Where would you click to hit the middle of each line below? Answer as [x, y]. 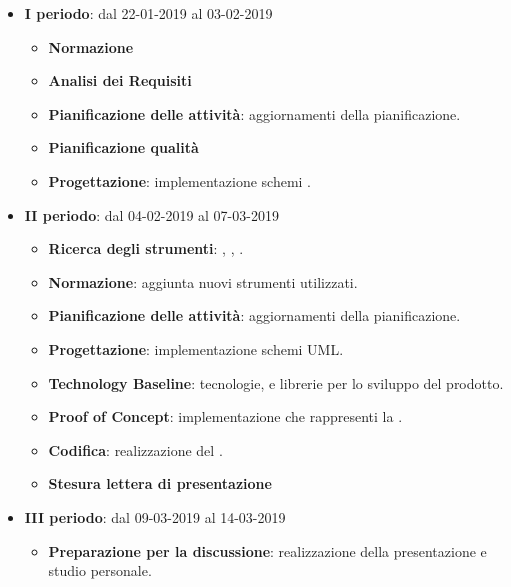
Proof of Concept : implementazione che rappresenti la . [225, 416]
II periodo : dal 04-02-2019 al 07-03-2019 [151, 214]
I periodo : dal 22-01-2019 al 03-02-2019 [148, 13]
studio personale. [100, 570]
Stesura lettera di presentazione [160, 483]
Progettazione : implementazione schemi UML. [196, 348]
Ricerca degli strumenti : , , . [146, 248]
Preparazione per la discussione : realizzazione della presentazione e [267, 550]
